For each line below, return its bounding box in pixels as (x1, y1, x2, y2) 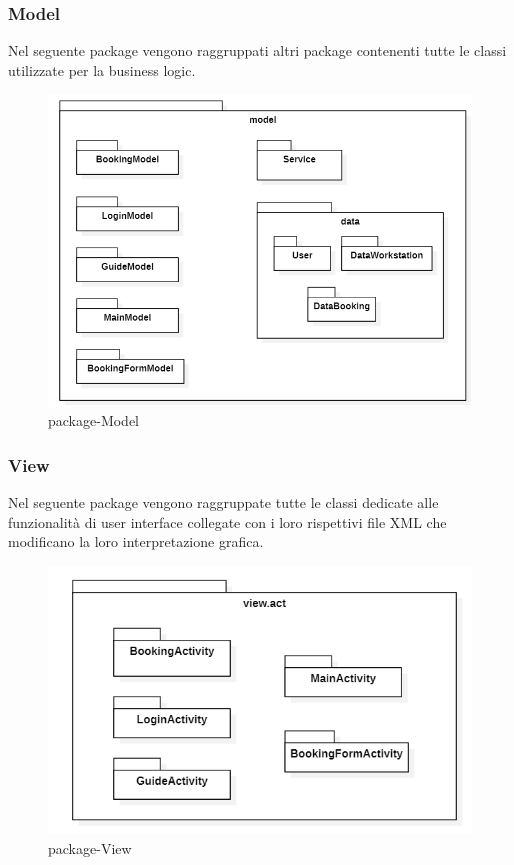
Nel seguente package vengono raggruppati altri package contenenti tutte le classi (8, 40, 507, 61)
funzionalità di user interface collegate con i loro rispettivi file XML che (8, 511, 447, 532)
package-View (48, 838, 132, 859)
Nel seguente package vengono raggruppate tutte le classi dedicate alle (8, 492, 439, 513)
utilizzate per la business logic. (8, 59, 196, 80)
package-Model (48, 410, 139, 431)
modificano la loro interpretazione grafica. (8, 531, 264, 552)
